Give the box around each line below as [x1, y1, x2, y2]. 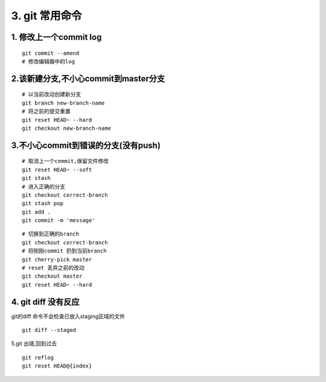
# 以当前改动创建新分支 [22, 91, 81, 98]
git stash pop [22, 200, 63, 207]
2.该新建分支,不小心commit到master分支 [11, 73, 165, 84]
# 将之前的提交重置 [22, 108, 71, 115]
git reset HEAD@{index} [22, 363, 92, 369]
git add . [22, 208, 51, 215]
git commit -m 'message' [22, 217, 95, 224]
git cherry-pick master [22, 256, 92, 263]
